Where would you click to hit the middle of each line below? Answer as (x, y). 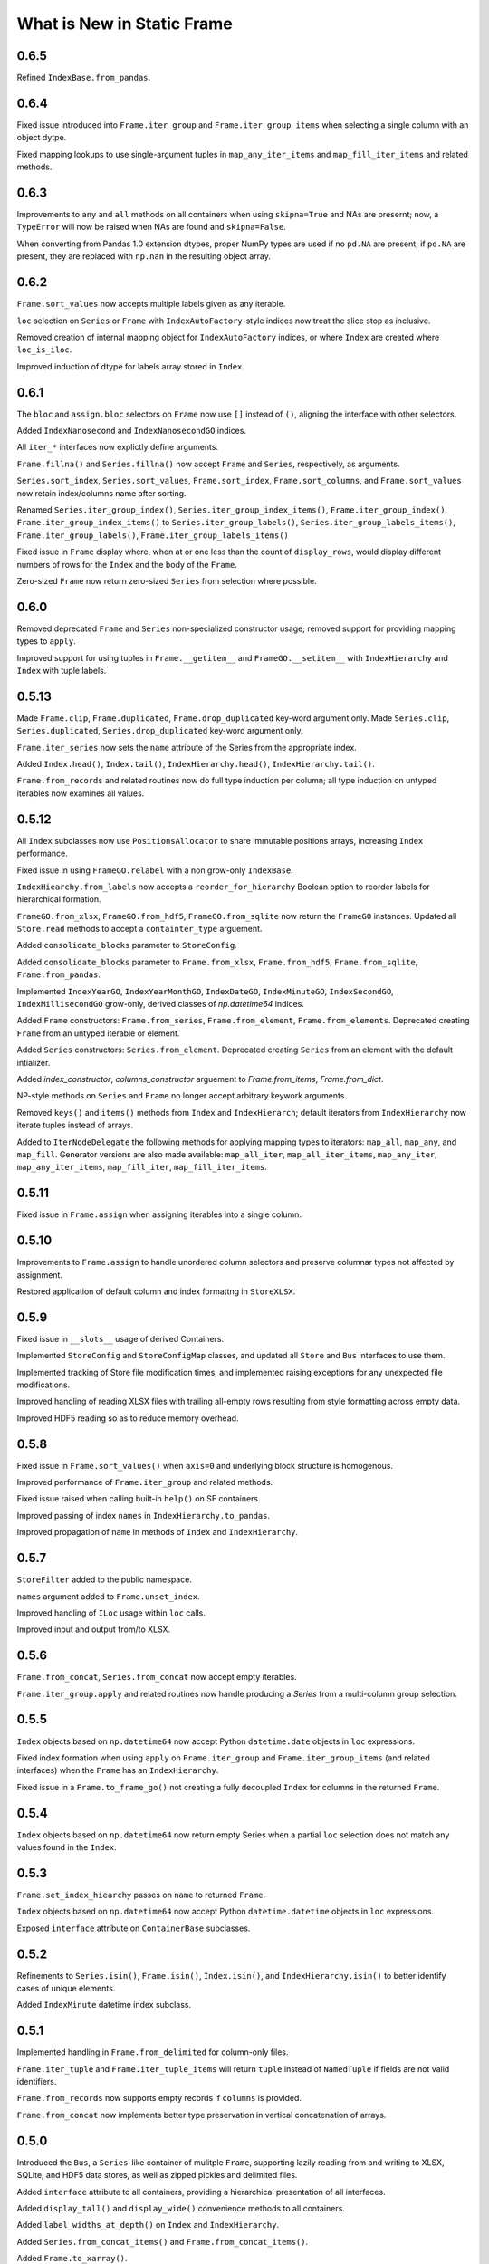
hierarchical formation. (59, 899)
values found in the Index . (67, 1847)
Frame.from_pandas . (59, 974)
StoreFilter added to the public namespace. (104, 1579)
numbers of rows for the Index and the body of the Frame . (127, 564)
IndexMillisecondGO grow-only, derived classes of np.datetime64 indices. (161, 1004)
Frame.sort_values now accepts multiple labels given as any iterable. (151, 304)
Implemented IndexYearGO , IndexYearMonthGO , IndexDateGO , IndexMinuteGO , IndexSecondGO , (205, 991)
